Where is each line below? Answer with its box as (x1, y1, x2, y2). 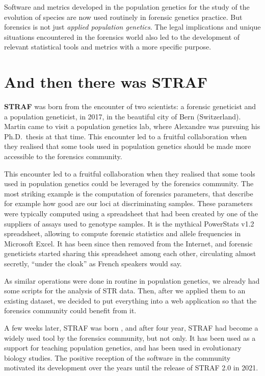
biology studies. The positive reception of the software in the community (4, 352, 231, 363)
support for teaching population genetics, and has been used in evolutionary (4, 342, 242, 353)
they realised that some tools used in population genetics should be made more (4, 141, 251, 152)
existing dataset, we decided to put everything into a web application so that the (4, 295, 257, 306)
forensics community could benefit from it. (4, 305, 137, 316)
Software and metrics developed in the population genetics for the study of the (4, 2, 250, 12)
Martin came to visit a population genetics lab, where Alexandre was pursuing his (4, 121, 260, 132)
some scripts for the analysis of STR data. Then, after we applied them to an (4, 285, 246, 296)
